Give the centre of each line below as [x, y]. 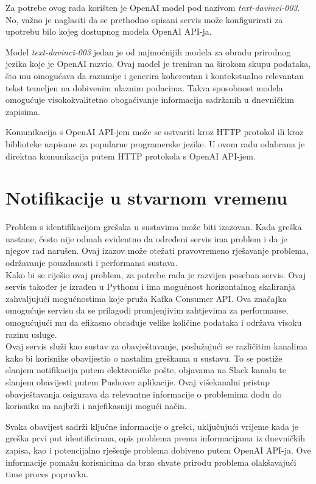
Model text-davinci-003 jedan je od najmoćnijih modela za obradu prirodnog [148, 51]
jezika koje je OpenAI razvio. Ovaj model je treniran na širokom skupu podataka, [158, 64]
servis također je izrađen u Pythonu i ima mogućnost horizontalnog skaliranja [150, 286]
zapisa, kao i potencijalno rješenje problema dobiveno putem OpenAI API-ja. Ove [158, 450]
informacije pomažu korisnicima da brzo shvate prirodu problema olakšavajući [151, 462]
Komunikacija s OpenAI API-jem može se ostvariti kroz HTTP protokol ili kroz [155, 132]
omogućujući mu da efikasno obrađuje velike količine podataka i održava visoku [154, 322]
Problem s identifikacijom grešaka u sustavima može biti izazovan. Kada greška [154, 227]
